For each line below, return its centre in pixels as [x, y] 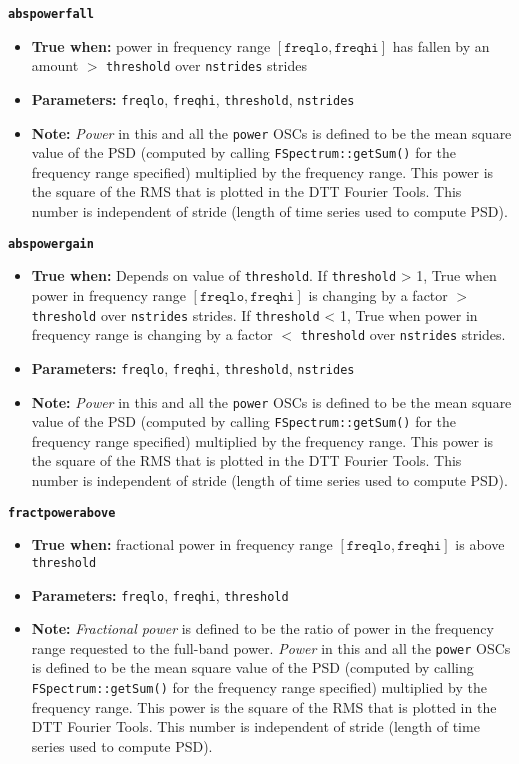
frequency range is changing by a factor [152, 334]
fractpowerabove [62, 512]
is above [480, 544]
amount [55, 65]
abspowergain [51, 243]
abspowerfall [51, 14]
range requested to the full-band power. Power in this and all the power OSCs [271, 647]
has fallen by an [441, 45]
